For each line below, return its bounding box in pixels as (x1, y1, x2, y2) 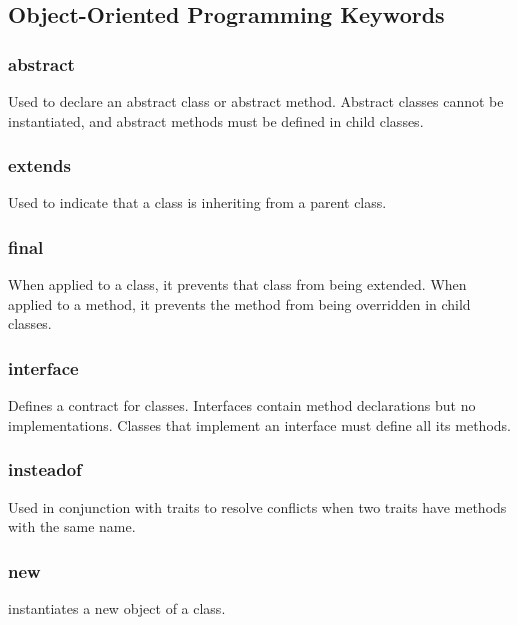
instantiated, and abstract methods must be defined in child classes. (8, 110, 424, 131)
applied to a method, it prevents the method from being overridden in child (8, 293, 471, 314)
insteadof (8, 457, 82, 482)
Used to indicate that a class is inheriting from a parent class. (8, 192, 387, 213)
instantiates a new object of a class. (8, 598, 226, 619)
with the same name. (8, 516, 136, 537)
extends (8, 153, 71, 178)
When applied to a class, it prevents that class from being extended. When (8, 274, 467, 295)
